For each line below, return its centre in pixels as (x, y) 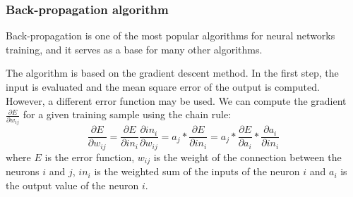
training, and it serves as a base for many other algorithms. (134, 49)
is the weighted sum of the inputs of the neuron (197, 171)
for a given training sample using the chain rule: (127, 114)
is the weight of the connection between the (247, 157)
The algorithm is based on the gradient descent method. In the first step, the (172, 73)
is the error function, (90, 157)
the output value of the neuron (72, 185)
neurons (23, 171)
